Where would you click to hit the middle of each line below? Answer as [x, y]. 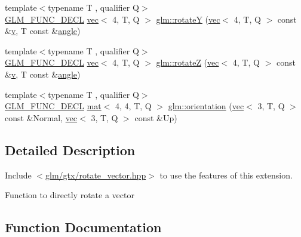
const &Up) [156, 117]
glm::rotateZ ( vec [188, 62]
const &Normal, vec [41, 117]
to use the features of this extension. [226, 175]
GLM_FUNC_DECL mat [53, 106]
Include [18, 175]
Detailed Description [70, 150]
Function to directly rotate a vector [70, 195]
